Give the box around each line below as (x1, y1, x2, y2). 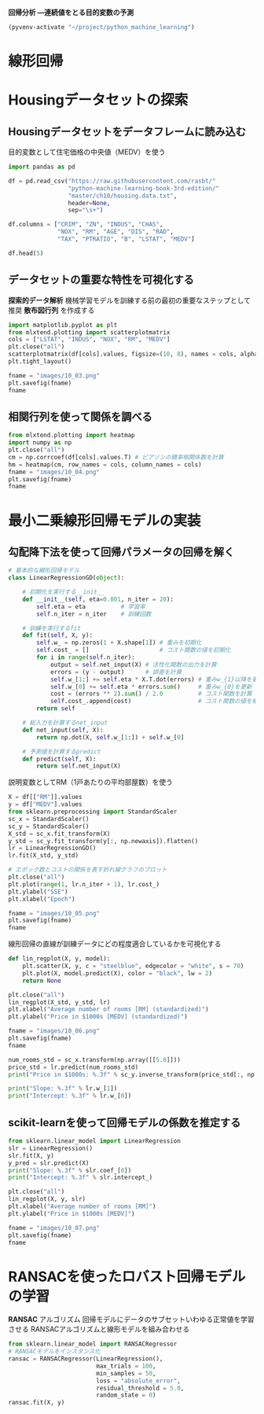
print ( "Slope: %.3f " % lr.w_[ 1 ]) (8, 1084, 118, 1092)
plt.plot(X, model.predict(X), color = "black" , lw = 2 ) (22, 969, 213, 978)
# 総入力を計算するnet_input (22, 719, 108, 727)
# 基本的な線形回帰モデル (8, 566, 80, 575)
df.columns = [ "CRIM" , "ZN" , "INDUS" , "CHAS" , (8, 220, 163, 229)
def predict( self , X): (22, 755, 97, 763)
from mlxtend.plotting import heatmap (8, 432, 135, 440)
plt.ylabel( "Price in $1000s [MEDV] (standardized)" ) (8, 1013, 189, 1021)
